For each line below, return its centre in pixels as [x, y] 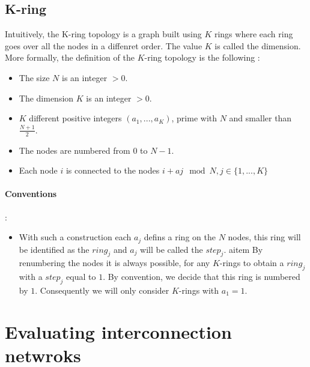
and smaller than [260, 118]
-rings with [199, 290]
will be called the [172, 249]
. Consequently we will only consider [102, 290]
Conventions [31, 194]
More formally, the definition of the [70, 57]
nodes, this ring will [264, 237]
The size [34, 77]
